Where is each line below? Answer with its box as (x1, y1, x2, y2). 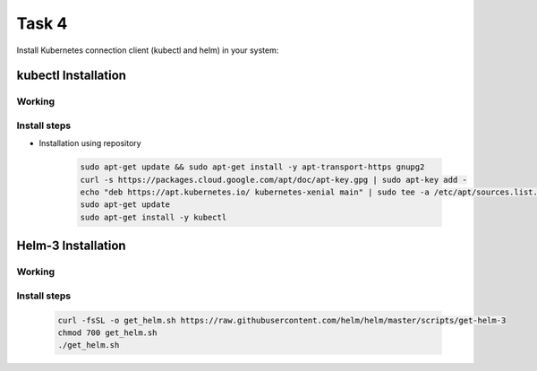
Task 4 (16, 13, 68, 33)
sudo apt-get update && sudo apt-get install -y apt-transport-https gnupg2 (80, 162, 425, 172)
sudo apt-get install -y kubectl (80, 211, 227, 222)
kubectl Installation (16, 68, 127, 83)
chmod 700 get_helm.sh (57, 327, 158, 338)
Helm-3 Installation (16, 238, 126, 254)
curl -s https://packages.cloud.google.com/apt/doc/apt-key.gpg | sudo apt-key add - (80, 175, 467, 185)
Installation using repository (38, 138, 142, 149)
